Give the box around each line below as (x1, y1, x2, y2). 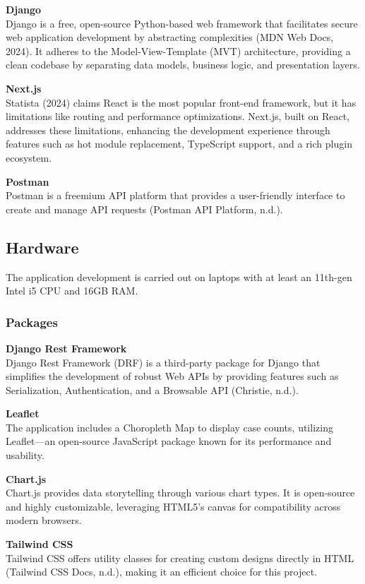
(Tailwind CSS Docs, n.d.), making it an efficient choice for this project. (6, 564, 318, 579)
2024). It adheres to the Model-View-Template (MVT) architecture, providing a (6, 43, 351, 58)
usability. (6, 448, 44, 463)
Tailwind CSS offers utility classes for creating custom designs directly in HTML (6, 550, 354, 565)
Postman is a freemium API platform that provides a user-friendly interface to (6, 188, 345, 203)
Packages (6, 313, 58, 330)
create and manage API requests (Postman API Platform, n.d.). (6, 201, 283, 216)
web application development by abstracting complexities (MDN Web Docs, (6, 30, 334, 44)
